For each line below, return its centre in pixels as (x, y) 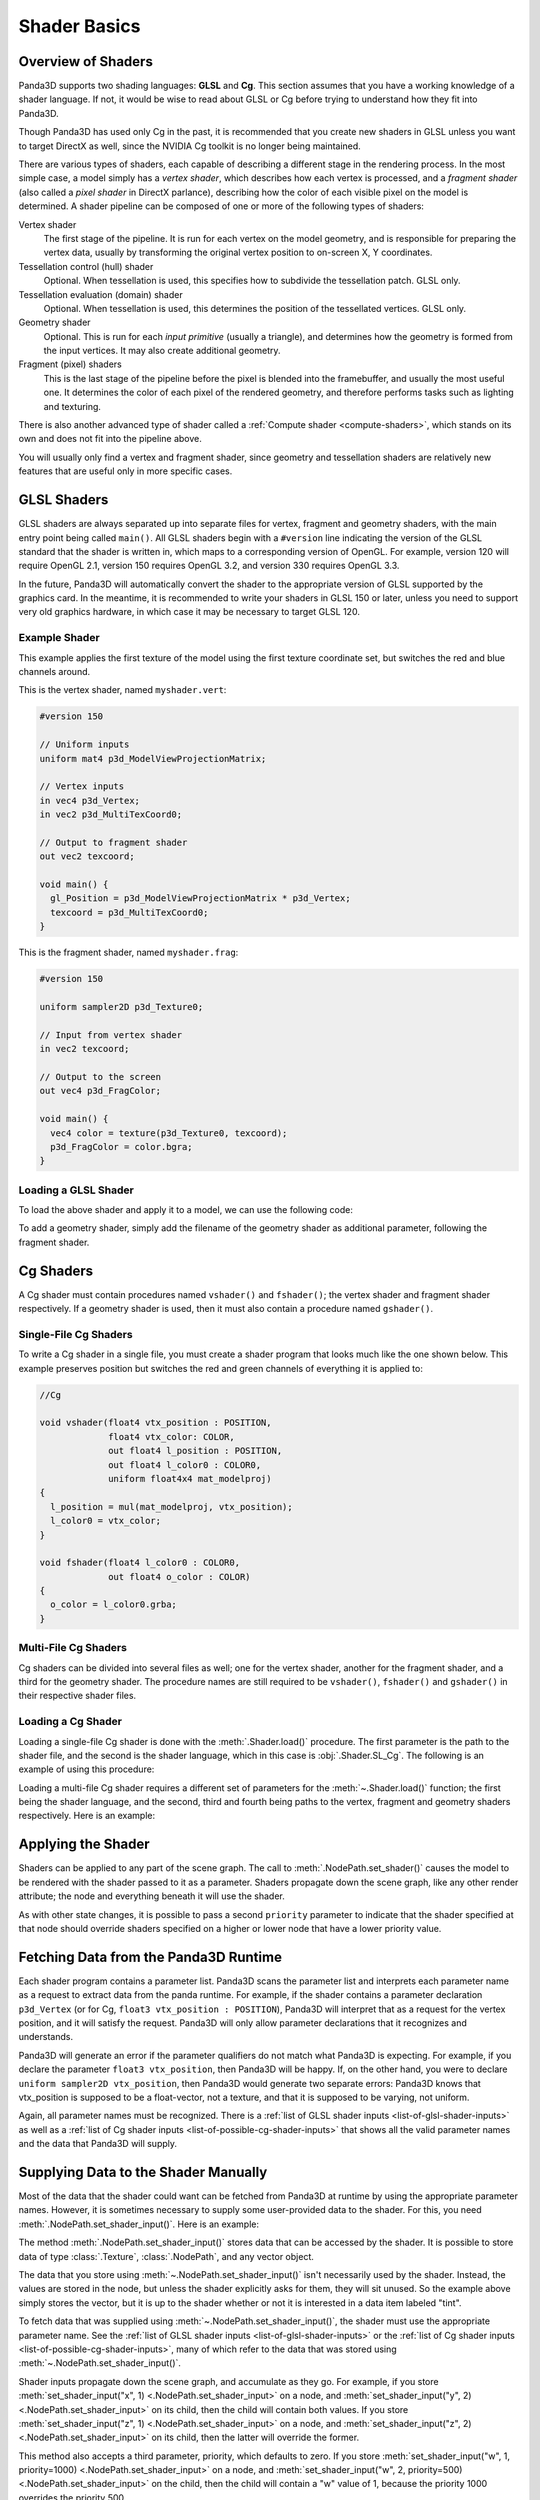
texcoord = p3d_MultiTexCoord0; (129, 912)
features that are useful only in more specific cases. (125, 471)
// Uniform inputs (84, 744)
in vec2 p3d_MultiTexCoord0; (111, 814)
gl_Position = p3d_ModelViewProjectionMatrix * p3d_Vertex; (200, 898)
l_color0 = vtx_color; (106, 1521)
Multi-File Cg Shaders (72, 1648)
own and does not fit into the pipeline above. (110, 439)
